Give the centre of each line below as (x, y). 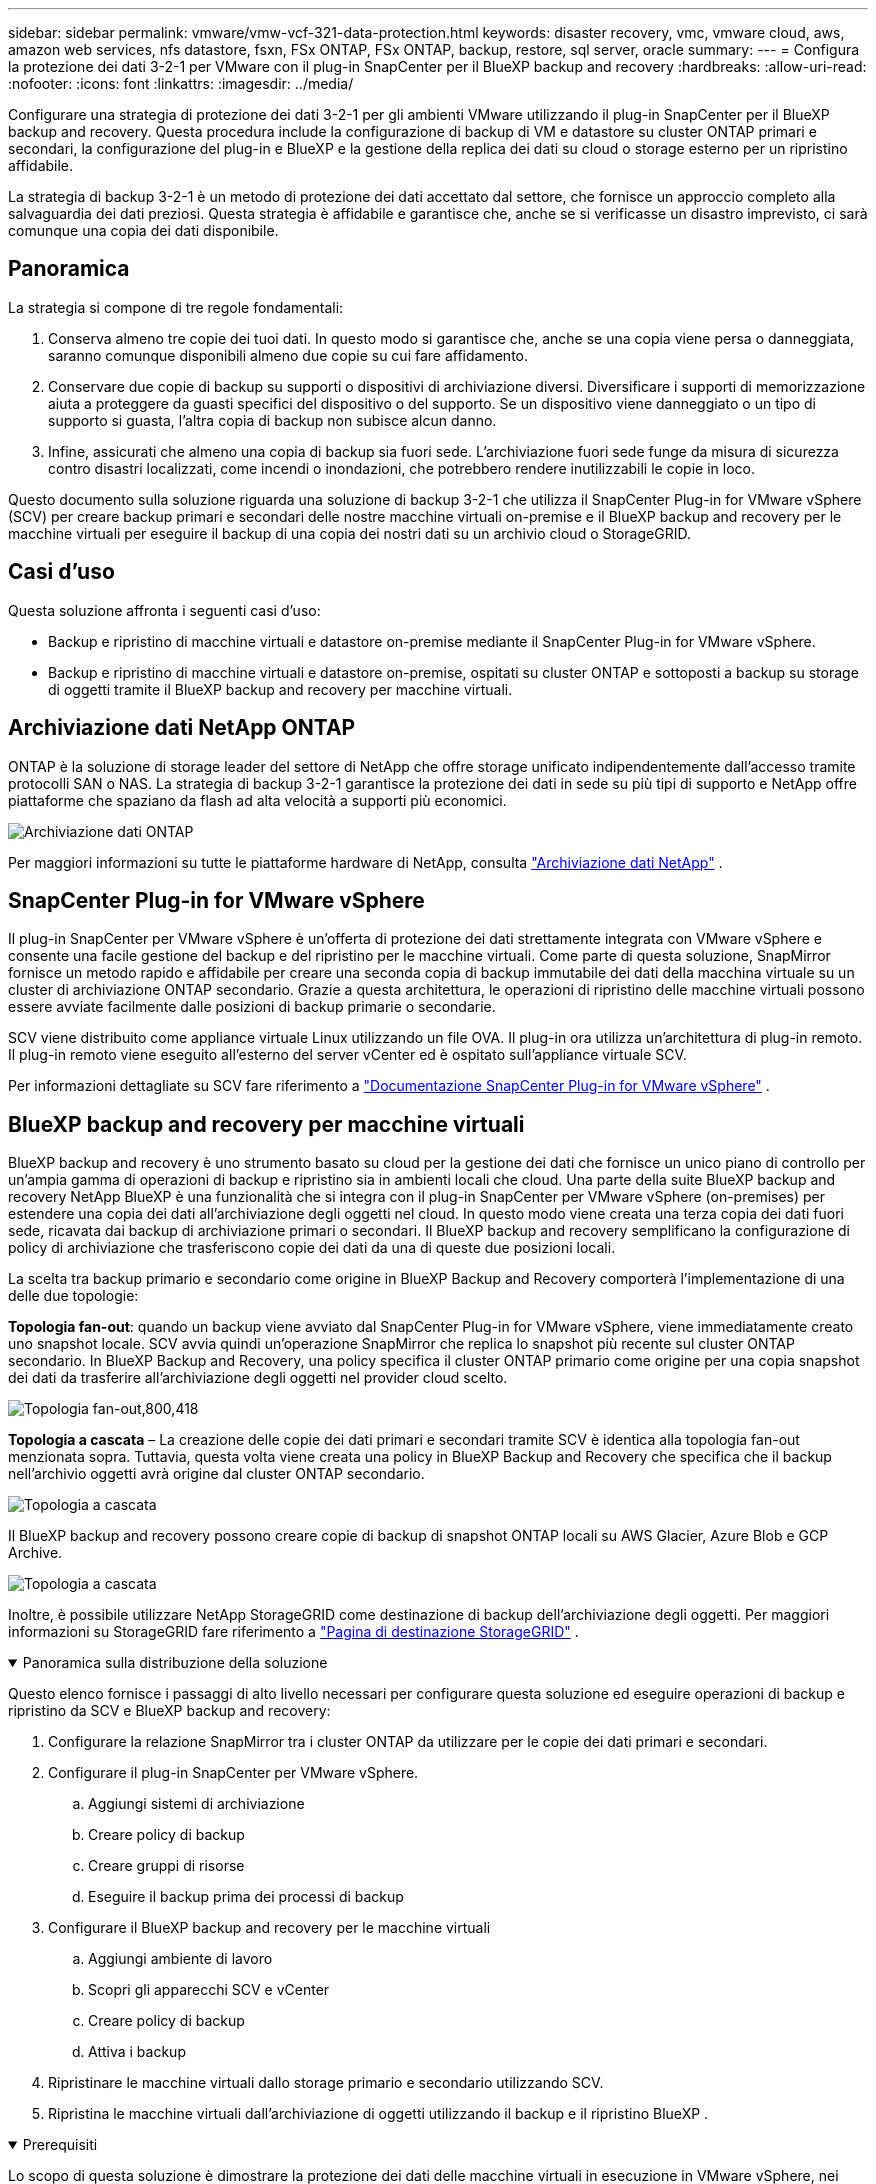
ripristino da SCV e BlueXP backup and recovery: (169, 1711)
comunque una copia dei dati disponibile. (143, 230)
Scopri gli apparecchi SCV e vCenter (209, 1990)
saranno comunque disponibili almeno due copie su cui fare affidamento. (288, 355)
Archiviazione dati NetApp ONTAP (182, 728)
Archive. (35, 1553)
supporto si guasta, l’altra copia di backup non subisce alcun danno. (272, 420)
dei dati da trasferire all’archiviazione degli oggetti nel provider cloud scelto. (258, 1378)
